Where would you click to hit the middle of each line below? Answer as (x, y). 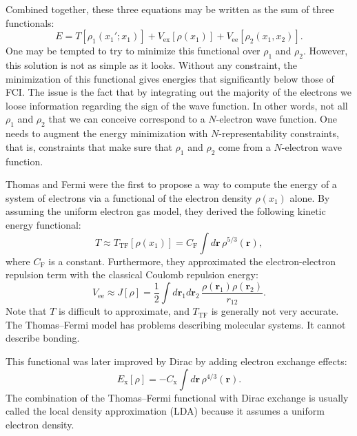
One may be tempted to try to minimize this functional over (133, 51)
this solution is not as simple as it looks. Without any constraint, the (151, 64)
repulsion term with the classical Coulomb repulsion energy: (132, 274)
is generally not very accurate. (275, 311)
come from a (244, 146)
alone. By (310, 197)
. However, (326, 51)
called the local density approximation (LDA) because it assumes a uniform (165, 411)
